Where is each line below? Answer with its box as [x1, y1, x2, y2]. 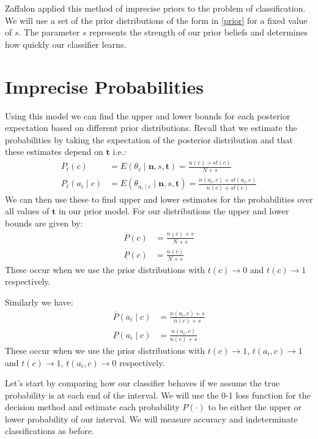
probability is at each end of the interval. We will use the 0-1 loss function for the [5, 388, 311, 401]
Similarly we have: [5, 296, 73, 309]
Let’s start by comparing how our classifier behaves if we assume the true [5, 377, 280, 389]
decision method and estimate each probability [5, 400, 180, 413]
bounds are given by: [5, 216, 83, 229]
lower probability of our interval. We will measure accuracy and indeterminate [5, 412, 298, 425]
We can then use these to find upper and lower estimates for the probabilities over [5, 192, 313, 205]
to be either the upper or [208, 400, 301, 413]
